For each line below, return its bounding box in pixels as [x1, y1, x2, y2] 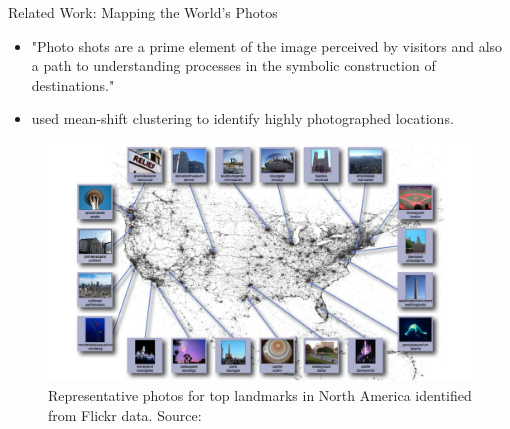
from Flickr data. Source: [48, 404, 202, 425]
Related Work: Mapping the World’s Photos [8, 2, 278, 22]
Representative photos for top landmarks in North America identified [48, 385, 472, 406]
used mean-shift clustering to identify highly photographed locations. [31, 108, 454, 129]
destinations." [31, 74, 115, 95]
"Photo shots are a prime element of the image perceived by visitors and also [31, 35, 503, 56]
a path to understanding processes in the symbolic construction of [31, 55, 436, 76]
